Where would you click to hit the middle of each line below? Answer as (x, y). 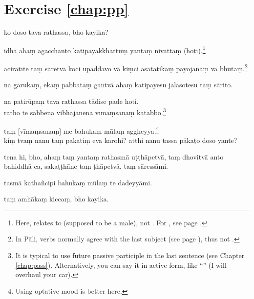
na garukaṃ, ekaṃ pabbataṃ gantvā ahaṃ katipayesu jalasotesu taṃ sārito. (118, 85)
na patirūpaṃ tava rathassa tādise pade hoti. (71, 101)
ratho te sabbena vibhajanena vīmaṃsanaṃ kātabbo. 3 (85, 112)
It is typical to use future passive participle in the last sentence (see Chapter (130, 255)
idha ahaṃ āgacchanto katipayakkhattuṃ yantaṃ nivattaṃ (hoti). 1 (105, 49)
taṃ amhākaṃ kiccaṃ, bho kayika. (56, 199)
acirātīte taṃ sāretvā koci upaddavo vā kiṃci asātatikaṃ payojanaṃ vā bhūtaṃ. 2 (126, 67)
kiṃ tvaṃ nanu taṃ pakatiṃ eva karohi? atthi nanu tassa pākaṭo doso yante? (121, 140)
